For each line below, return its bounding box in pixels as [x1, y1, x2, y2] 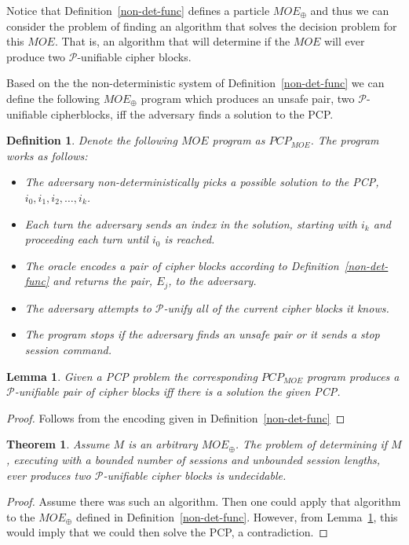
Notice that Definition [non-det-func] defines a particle [6, 2, 270, 18]
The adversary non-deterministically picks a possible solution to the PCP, [24, 174, 379, 190]
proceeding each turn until [24, 231, 148, 247]
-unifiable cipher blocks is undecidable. [103, 466, 287, 483]
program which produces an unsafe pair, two [141, 90, 355, 106]
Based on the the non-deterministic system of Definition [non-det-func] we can [6, 75, 385, 91]
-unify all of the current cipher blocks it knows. [163, 299, 389, 316]
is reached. [164, 231, 215, 247]
